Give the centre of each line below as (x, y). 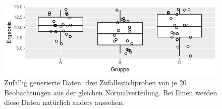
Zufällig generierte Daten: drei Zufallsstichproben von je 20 (95, 83)
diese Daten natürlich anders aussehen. (64, 102)
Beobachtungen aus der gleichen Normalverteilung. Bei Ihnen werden (111, 92)
